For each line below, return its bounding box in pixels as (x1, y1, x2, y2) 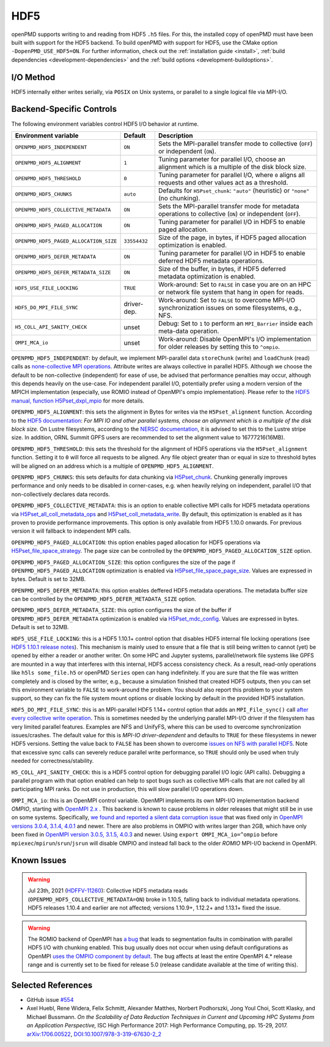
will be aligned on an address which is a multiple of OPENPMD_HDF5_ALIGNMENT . (11, 462, 214, 470)
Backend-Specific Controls (11, 104, 117, 114)
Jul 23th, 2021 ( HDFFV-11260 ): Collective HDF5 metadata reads (28, 887, 188, 894)
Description (158, 131, 194, 140)
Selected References (11, 980, 93, 990)
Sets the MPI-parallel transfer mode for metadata (158, 202, 299, 210)
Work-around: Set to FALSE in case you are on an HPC (158, 280, 312, 288)
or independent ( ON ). (158, 147, 217, 155)
